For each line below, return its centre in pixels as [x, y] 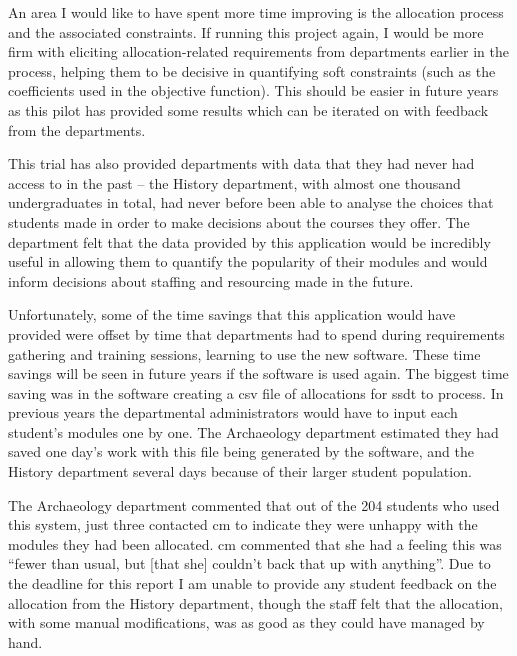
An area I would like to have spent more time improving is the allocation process [256, 12]
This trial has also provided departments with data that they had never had [241, 163]
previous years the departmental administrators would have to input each [233, 412]
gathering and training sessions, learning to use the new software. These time [244, 353]
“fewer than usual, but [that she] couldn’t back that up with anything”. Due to [249, 563]
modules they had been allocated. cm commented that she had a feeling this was [255, 543]
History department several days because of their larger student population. [240, 471]
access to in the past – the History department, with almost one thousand [234, 182]
